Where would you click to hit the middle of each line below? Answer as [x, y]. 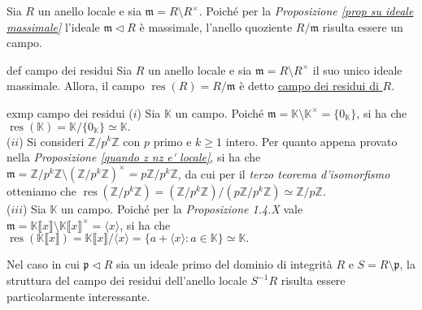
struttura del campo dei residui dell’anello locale [127, 280]
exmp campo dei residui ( [70, 112]
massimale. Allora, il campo [76, 86]
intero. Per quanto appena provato [311, 141]
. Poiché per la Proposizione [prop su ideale [306, 11]
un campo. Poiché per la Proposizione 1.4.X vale [182, 209]
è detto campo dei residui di [309, 86]
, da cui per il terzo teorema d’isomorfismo [284, 173]
